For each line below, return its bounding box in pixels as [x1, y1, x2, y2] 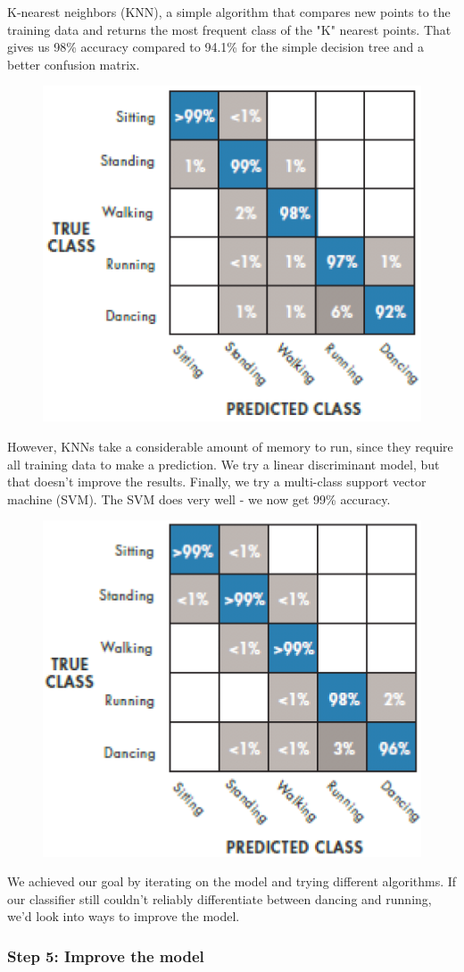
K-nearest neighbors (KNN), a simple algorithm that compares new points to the [7, 3, 451, 21]
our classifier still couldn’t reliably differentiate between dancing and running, [7, 889, 432, 908]
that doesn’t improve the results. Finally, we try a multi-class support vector [7, 472, 427, 491]
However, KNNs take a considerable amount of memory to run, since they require [7, 437, 453, 456]
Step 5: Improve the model [7, 944, 204, 967]
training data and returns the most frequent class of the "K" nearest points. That [7, 20, 452, 38]
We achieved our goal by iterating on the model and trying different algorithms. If [7, 872, 457, 891]
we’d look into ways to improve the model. [7, 907, 240, 926]
